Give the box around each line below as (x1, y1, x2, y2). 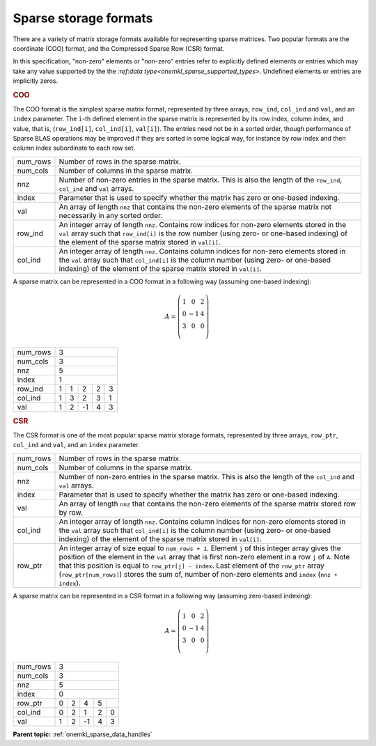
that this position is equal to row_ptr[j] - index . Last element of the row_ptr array (58, 561, 324, 570)
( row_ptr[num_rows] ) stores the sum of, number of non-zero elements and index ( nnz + (58, 569, 338, 579)
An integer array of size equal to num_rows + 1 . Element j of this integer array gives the (58, 543, 341, 553)
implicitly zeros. (13, 77, 58, 85)
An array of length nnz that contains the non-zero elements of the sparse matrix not (58, 202, 332, 212)
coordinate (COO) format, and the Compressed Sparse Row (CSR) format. (13, 44, 225, 52)
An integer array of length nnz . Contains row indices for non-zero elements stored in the (58, 219, 347, 229)
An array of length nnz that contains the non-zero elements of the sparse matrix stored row (58, 499, 357, 508)
